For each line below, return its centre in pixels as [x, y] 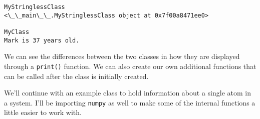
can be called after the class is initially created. [76, 76]
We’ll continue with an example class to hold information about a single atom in [128, 93]
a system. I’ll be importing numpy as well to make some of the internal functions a [130, 102]
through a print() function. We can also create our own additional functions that [130, 66]
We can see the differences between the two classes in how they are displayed [122, 56]
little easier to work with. [43, 112]
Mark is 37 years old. [42, 40]
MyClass [17, 32]
